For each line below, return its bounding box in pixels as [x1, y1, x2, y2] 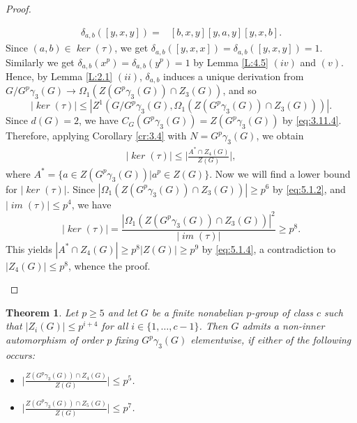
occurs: [6, 347, 36, 362]
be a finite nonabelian [151, 305, 243, 319]
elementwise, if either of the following [190, 332, 351, 347]
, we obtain [256, 128, 304, 143]
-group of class [251, 305, 314, 319]
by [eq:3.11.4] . [282, 113, 342, 128]
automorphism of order [6, 332, 104, 347]
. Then [199, 318, 228, 333]
